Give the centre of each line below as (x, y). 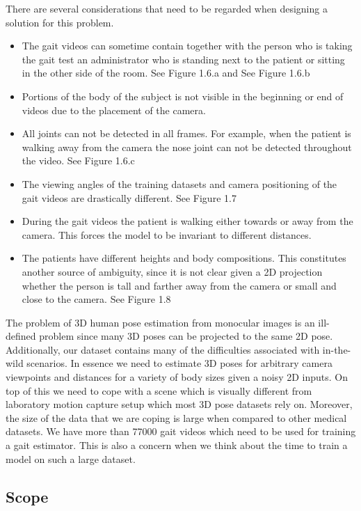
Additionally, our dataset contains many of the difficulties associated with (163, 349)
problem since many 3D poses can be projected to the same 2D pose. (186, 336)
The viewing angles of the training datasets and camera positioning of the (179, 183)
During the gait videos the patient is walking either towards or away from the (187, 221)
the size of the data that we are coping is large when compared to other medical (176, 417)
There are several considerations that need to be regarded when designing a (167, 8)
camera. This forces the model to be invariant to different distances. (167, 234)
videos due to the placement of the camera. (114, 110)
